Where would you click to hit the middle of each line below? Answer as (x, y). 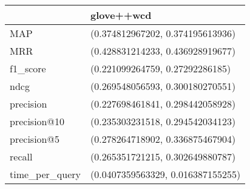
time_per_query (45, 174)
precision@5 (35, 139)
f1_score (28, 68)
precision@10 (37, 121)
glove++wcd (121, 15)
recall (21, 156)
